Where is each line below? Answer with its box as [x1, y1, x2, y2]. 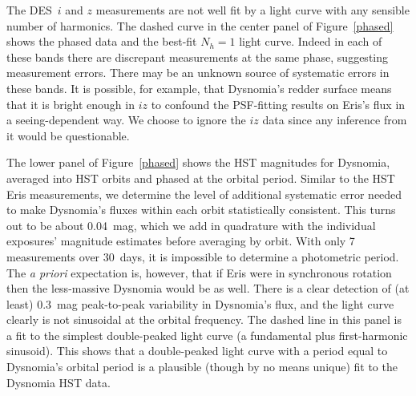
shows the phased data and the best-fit [6, 33, 197, 50]
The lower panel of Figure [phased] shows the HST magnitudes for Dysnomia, [6, 154, 390, 171]
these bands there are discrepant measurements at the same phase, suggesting [6, 48, 388, 65]
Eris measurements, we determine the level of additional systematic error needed [6, 185, 402, 202]
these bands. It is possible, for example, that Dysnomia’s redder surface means [6, 79, 392, 96]
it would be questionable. [6, 127, 130, 143]
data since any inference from [262, 111, 407, 128]
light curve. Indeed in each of [239, 33, 382, 50]
